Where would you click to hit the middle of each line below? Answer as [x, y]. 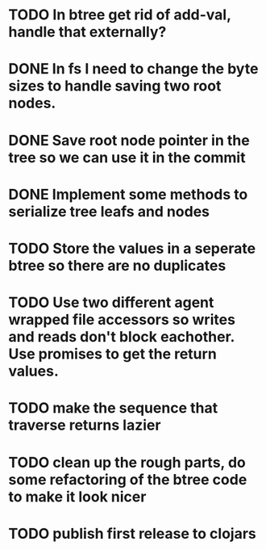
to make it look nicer [77, 496]
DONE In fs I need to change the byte [133, 69]
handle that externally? [87, 32]
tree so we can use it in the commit [127, 157]
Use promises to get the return [113, 354]
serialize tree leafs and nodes [109, 211]
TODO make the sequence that [113, 408]
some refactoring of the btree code [128, 479]
